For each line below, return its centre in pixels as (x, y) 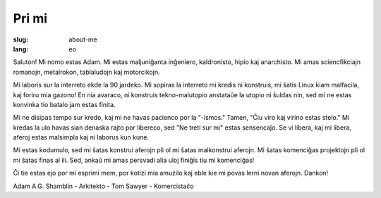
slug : (20, 39)
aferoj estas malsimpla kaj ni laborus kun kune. (81, 137)
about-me (83, 39)
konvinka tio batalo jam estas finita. (64, 104)
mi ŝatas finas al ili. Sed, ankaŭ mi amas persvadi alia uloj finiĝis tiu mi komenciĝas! (134, 160)
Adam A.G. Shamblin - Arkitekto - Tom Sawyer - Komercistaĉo (103, 186)
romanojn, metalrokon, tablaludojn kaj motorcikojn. (86, 72)
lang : (21, 49)
